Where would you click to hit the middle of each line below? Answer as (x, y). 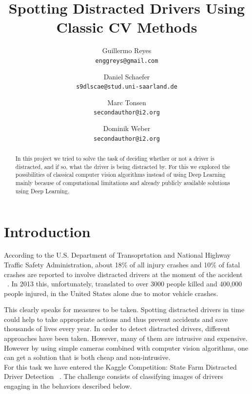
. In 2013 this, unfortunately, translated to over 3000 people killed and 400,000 (125, 284)
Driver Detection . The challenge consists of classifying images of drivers (114, 376)
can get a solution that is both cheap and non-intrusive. (87, 357)
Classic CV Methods (127, 27)
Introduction (47, 232)
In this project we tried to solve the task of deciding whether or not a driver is (115, 159)
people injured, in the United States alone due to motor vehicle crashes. (111, 293)
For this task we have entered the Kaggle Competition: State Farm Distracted (120, 366)
